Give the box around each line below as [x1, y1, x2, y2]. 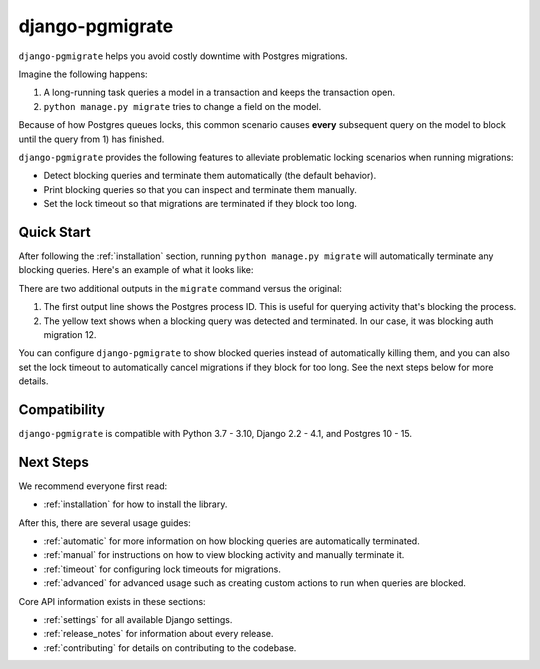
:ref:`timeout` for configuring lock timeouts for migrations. [43, 563, 282, 575]
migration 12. [43, 328, 97, 340]
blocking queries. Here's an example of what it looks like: [18, 264, 254, 276]
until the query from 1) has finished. [18, 133, 165, 145]
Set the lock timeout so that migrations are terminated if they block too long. [43, 198, 357, 210]
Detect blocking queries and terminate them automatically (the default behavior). [43, 170, 377, 182]
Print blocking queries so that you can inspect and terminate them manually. [43, 183, 357, 195]
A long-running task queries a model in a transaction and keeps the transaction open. [43, 86, 395, 99]
